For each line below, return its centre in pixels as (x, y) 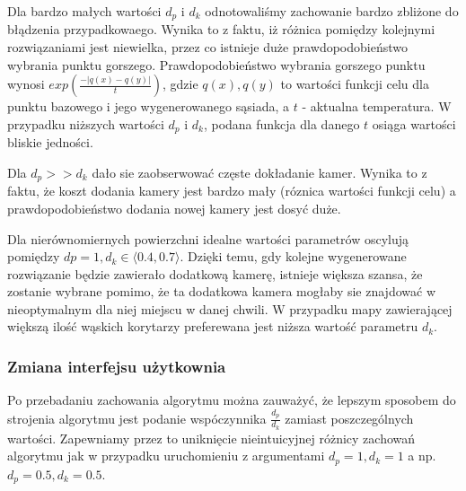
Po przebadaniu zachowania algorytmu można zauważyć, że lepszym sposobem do (232, 400)
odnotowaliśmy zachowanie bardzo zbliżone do (332, 11)
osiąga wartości (414, 123)
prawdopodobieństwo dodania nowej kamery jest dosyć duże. (174, 208)
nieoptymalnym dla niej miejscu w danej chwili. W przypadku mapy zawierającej (230, 308)
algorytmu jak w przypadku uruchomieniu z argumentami (166, 456)
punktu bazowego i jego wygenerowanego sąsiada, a (149, 106)
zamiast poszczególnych (349, 418)
